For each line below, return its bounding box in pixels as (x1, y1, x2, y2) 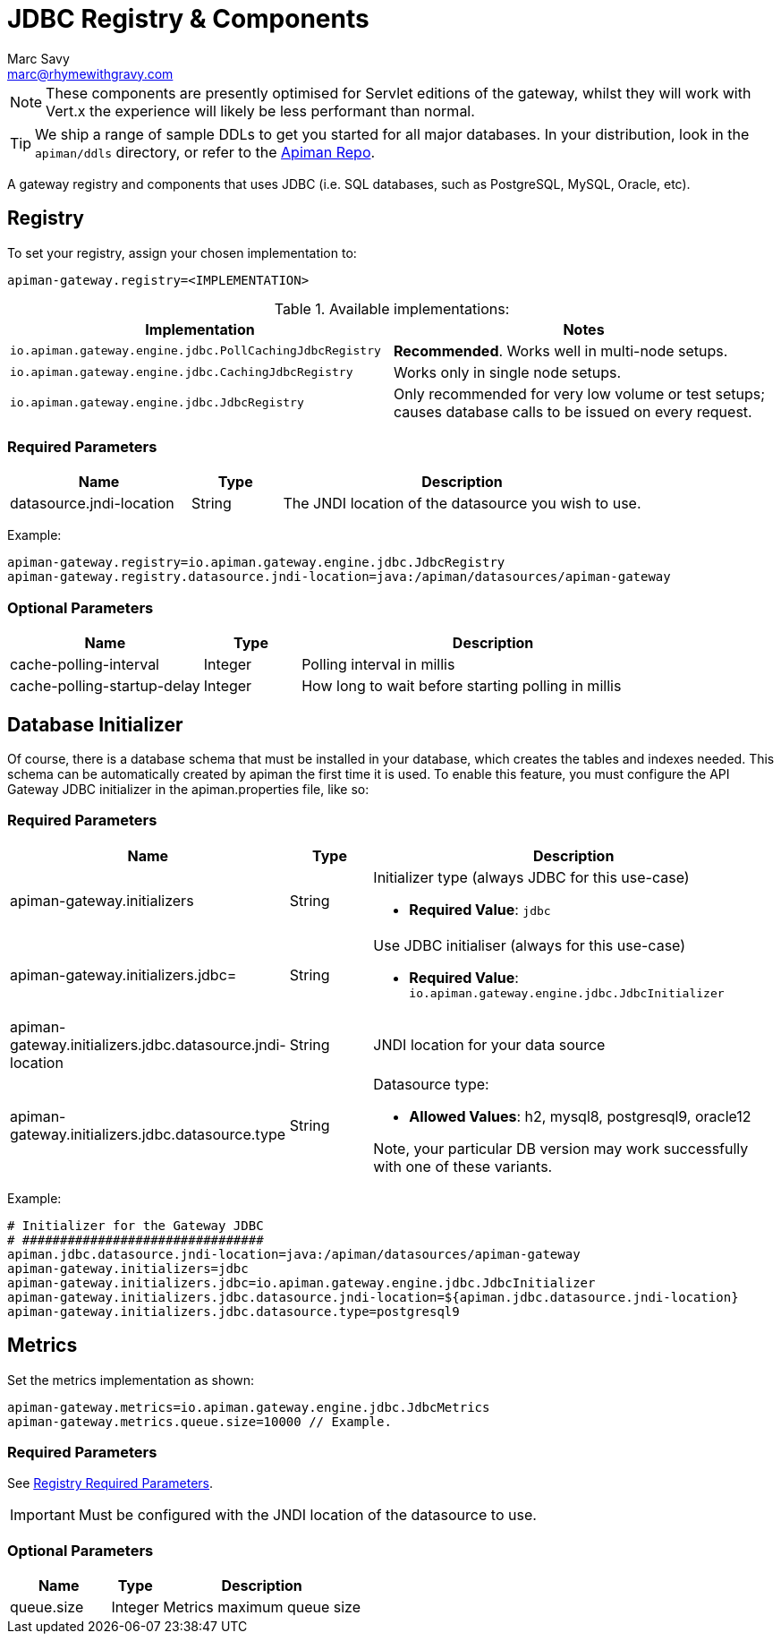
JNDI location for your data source (373, 1035, 606, 1054)
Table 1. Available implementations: (274, 299, 510, 318)
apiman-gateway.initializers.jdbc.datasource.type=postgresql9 (7, 1303, 460, 1319)
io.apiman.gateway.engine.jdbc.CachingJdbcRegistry (10, 365, 353, 380)
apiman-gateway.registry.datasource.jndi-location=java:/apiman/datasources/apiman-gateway (7, 569, 671, 585)
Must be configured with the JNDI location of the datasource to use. (78, 1506, 537, 1525)
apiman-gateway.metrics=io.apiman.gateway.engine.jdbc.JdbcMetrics (7, 1399, 490, 1415)
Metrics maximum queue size (163, 1598, 361, 1617)
